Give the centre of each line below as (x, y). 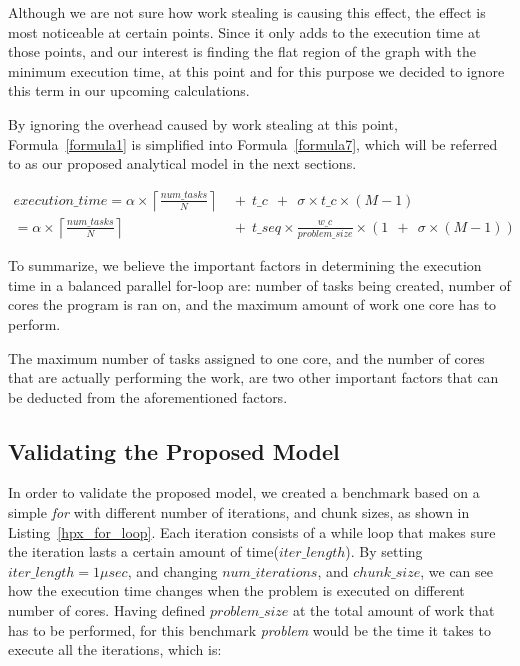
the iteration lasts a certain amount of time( (143, 551)
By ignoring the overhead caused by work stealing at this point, (203, 123)
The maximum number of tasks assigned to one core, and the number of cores (246, 357)
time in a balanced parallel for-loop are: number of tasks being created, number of (259, 284)
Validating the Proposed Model (174, 450)
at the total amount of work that (394, 610)
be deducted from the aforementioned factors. (148, 396)
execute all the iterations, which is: (115, 649)
